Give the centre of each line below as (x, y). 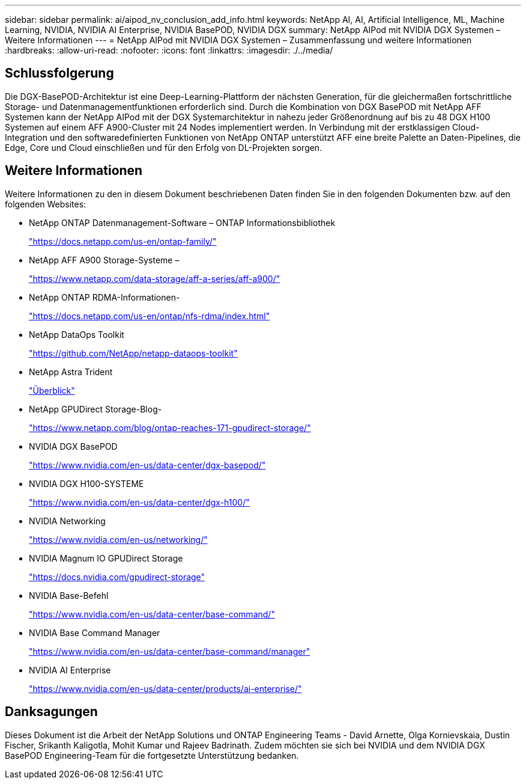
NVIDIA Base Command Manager (95, 632)
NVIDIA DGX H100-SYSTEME (86, 483)
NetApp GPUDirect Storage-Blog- (95, 409)
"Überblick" (52, 390)
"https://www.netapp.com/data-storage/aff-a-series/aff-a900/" (155, 278)
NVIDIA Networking (67, 521)
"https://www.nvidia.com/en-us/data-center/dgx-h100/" (139, 502)
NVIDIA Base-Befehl (69, 595)
